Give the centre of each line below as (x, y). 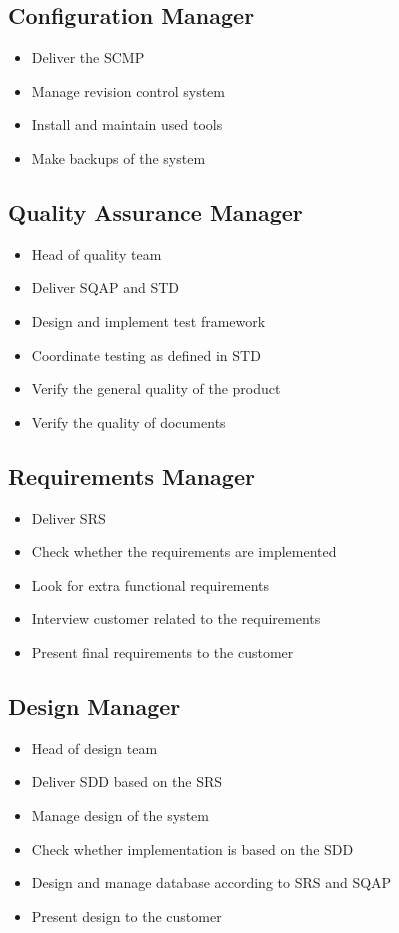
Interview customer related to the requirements (176, 618)
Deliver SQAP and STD (105, 287)
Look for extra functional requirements (150, 584)
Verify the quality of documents (128, 421)
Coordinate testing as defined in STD (146, 354)
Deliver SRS (68, 517)
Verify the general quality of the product (156, 388)
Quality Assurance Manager (155, 211)
